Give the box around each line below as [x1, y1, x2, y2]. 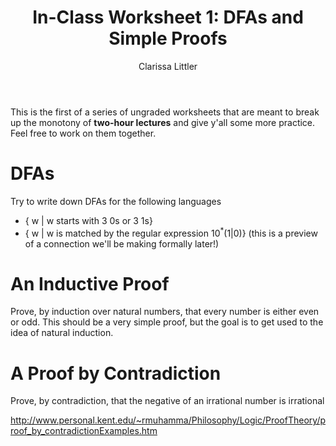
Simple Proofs [108, 27, 228, 50]
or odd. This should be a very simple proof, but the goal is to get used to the [10, 316, 324, 328]
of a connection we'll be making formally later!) [24, 237, 220, 250]
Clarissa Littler [138, 60, 198, 72]
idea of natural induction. [10, 327, 114, 339]
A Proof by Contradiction [10, 362, 222, 385]
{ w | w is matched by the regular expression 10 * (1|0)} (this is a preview [24, 225, 318, 239]
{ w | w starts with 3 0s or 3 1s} [24, 214, 153, 226]
